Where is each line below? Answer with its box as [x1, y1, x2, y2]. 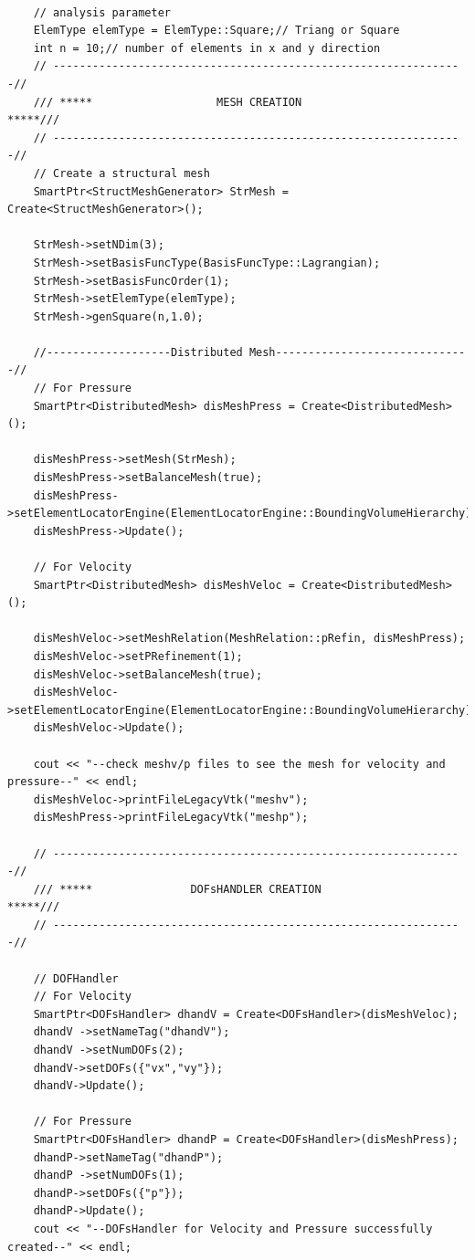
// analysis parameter [33, 5, 171, 19]
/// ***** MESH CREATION [33, 95, 302, 109]
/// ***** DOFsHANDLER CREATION [33, 882, 322, 896]
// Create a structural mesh [33, 166, 210, 180]
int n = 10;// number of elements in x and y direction [33, 41, 381, 55]
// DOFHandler [33, 971, 119, 985]
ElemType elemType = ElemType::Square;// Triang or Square [33, 24, 400, 37]
